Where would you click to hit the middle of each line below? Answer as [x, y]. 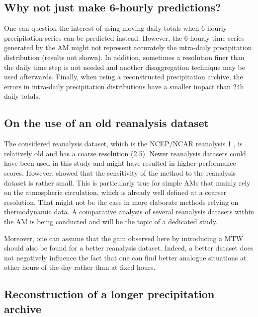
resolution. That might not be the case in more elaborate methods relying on [121, 202]
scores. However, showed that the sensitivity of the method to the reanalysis [120, 172]
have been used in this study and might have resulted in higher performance [120, 163]
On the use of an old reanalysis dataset [106, 123]
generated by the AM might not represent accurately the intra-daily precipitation [128, 47]
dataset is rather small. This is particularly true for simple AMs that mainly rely [127, 182]
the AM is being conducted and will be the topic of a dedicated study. [111, 221]
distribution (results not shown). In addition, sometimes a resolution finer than [124, 57]
